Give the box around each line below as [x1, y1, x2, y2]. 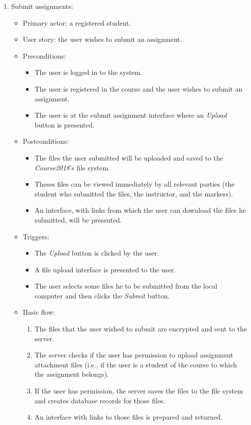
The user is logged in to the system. [34, 67, 142, 77]
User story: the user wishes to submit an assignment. [23, 34, 182, 44]
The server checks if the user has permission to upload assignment [34, 350, 233, 360]
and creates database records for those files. [34, 395, 166, 405]
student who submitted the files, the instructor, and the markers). [34, 188, 233, 198]
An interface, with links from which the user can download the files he [34, 205, 246, 215]
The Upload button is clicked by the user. [34, 248, 159, 258]
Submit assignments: [11, 1, 73, 11]
